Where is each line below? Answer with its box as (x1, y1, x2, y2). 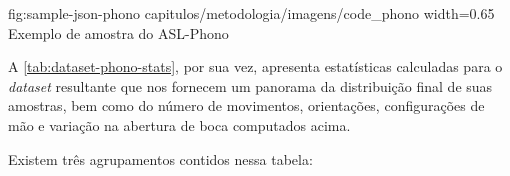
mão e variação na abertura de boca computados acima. (8, 114, 351, 135)
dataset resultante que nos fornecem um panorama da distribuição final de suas (8, 75, 493, 96)
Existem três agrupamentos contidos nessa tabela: (8, 148, 313, 169)
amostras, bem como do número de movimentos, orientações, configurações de (8, 95, 485, 116)
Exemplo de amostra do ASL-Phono (8, 22, 229, 43)
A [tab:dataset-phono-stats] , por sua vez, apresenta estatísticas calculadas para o (8, 56, 503, 77)
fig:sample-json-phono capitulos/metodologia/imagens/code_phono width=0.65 (8, 3, 495, 23)
